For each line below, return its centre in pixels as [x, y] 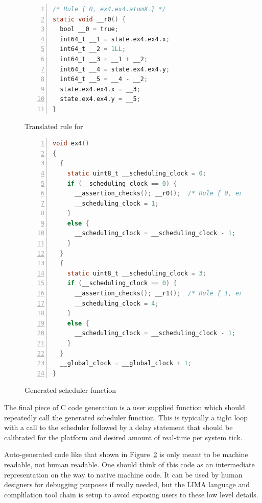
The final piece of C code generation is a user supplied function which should [125, 407]
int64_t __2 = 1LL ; [93, 49]
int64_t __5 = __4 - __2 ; [104, 79]
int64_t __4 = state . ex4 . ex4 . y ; [115, 69]
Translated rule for [54, 126]
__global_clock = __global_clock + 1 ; [126, 363]
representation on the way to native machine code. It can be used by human [123, 474]
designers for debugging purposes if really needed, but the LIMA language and [127, 484]
